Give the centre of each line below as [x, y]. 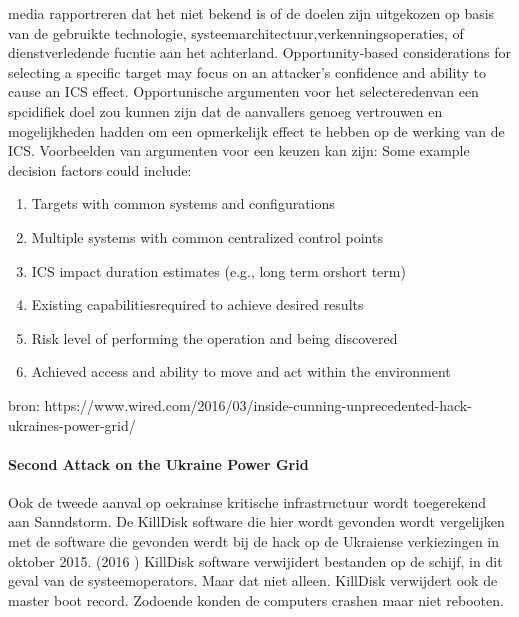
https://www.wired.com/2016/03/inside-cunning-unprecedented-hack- [258, 404]
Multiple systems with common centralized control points [207, 236]
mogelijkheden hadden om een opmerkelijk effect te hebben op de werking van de [256, 130]
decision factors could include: [100, 169]
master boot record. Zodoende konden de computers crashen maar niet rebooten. [256, 599]
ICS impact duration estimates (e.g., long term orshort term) [218, 270]
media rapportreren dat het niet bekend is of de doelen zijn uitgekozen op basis [251, 13]
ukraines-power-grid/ [72, 424]
